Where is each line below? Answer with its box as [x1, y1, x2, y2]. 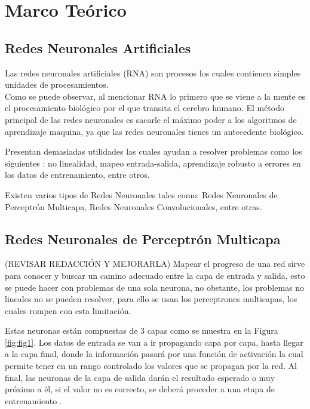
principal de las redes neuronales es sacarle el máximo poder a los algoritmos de [5, 113, 297, 125]
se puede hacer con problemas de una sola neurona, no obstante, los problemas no [5, 281, 305, 293]
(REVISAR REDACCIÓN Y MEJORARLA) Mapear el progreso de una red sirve [5, 257, 305, 270]
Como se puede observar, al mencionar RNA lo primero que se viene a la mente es [5, 90, 306, 102]
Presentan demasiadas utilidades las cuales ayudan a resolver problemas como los [5, 145, 302, 158]
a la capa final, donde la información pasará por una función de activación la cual [5, 348, 303, 360]
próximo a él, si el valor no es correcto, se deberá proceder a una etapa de [5, 383, 275, 395]
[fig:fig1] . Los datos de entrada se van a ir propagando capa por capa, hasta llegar [5, 336, 303, 348]
